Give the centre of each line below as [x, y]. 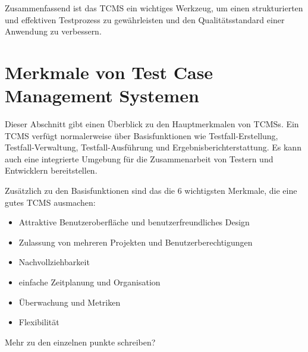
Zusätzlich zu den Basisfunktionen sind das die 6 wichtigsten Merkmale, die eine [151, 191]
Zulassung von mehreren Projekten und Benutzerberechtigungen [136, 242]
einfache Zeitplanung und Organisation [89, 282]
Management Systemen [102, 95]
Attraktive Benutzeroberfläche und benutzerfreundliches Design [134, 222]
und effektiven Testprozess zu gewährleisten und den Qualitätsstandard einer [145, 19]
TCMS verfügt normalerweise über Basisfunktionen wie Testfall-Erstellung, [142, 135]
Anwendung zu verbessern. [53, 31]
